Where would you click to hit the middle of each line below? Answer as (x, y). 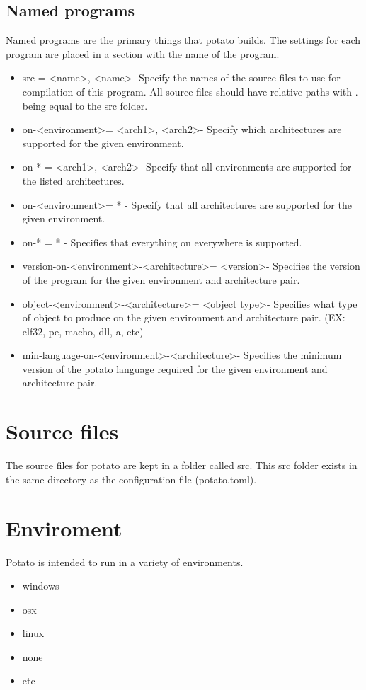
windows (41, 586)
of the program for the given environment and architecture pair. (161, 279)
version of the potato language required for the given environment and (175, 368)
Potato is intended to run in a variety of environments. (125, 562)
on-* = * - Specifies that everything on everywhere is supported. (162, 242)
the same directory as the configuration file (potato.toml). (131, 479)
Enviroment (64, 528)
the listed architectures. (73, 180)
